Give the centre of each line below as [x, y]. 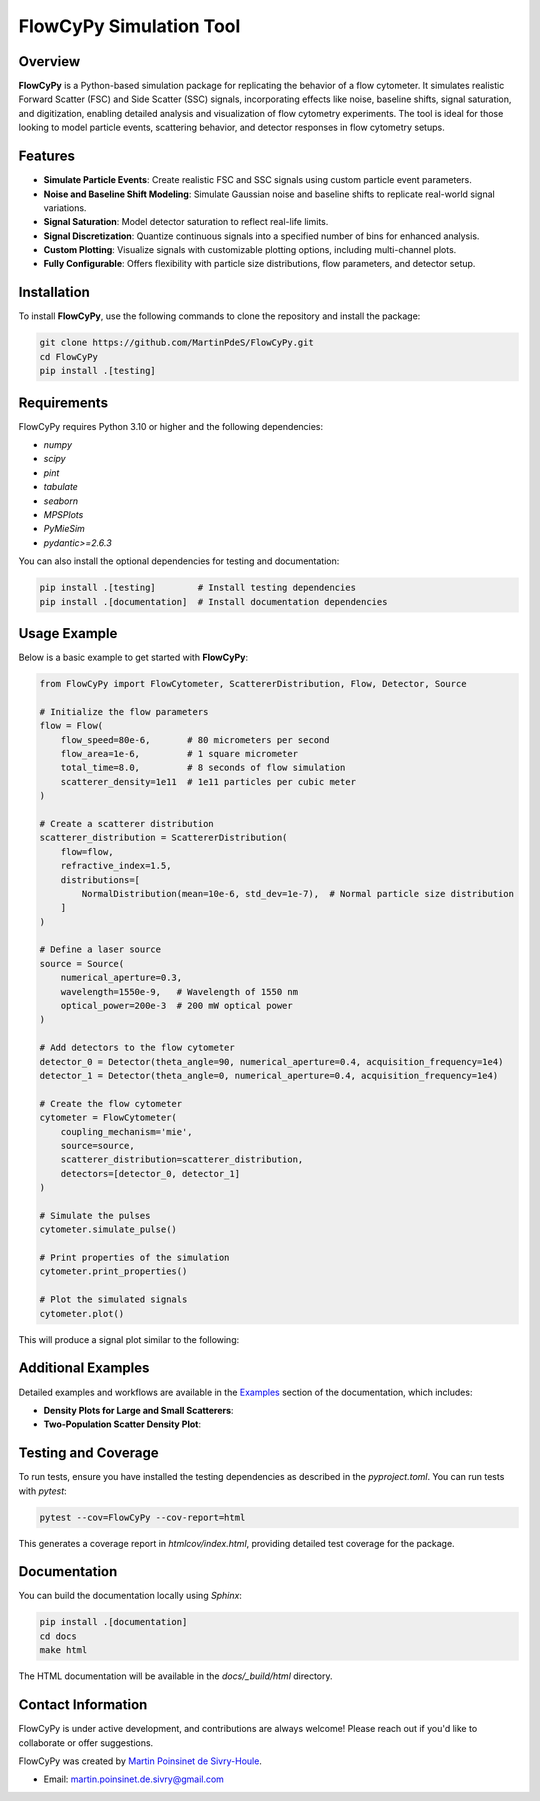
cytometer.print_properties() [113, 1271]
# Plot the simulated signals [113, 1299]
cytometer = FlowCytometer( [108, 1118]
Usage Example [68, 633]
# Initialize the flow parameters [124, 711]
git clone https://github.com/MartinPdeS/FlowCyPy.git [176, 343]
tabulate [61, 487]
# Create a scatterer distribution [126, 823]
